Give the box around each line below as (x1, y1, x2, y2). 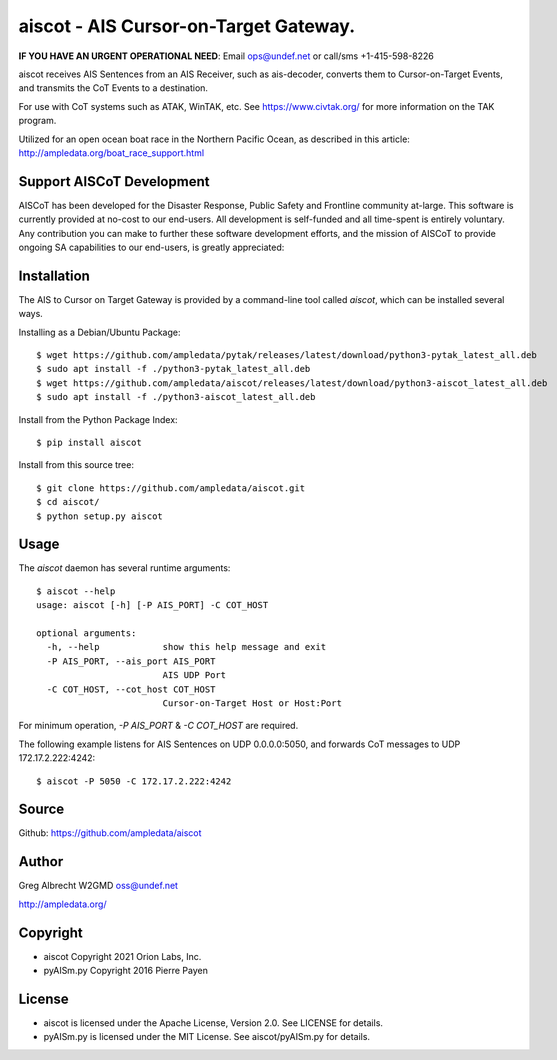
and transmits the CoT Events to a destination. (18, 82, 209, 94)
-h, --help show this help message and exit (46, 641, 327, 653)
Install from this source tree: (18, 459, 135, 471)
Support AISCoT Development (18, 173, 210, 190)
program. (18, 115, 57, 127)
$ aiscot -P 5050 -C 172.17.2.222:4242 (36, 775, 232, 787)
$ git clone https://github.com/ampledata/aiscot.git (36, 482, 305, 494)
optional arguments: (36, 628, 137, 639)
